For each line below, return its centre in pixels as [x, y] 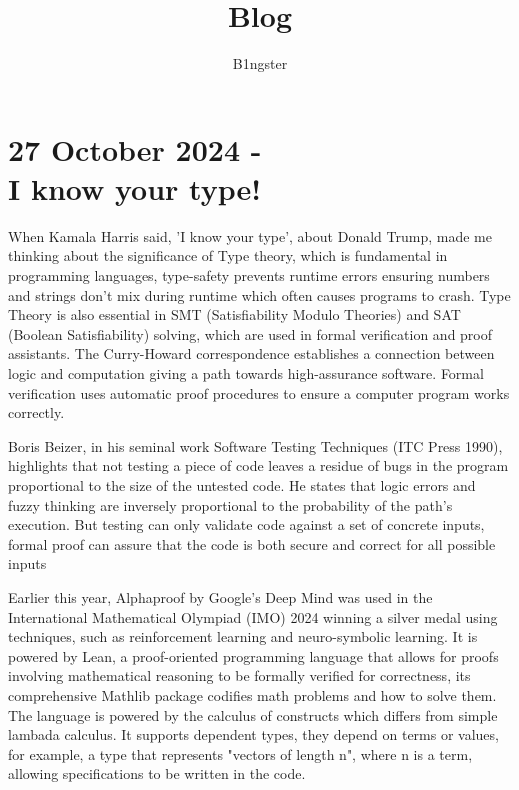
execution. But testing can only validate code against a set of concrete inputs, [246, 524]
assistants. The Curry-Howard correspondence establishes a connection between [251, 353]
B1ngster [260, 63]
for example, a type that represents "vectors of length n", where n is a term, [240, 753]
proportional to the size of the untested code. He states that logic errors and [242, 484]
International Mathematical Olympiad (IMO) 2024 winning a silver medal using [253, 616]
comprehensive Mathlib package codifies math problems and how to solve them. [252, 694]
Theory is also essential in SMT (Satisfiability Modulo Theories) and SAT [234, 314]
